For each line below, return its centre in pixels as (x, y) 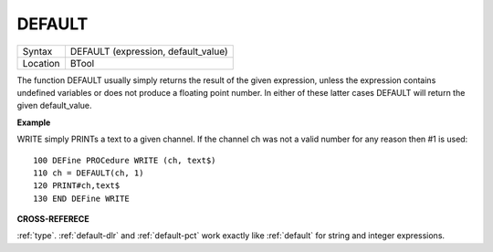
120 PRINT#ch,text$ (77, 186)
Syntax (37, 51)
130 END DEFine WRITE (81, 198)
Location (41, 63)
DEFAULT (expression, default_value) (149, 51)
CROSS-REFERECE (53, 219)
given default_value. (54, 106)
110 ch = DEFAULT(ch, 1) (89, 173)
